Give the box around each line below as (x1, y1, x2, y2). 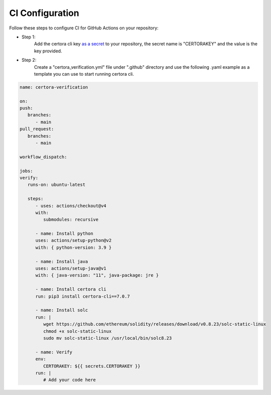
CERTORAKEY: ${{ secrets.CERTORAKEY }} (43, 363, 141, 369)
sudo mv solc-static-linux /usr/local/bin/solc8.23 (43, 335, 172, 341)
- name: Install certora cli (35, 286, 106, 292)
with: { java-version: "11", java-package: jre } (35, 272, 159, 278)
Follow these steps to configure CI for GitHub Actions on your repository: (9, 25, 159, 31)
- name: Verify (35, 349, 73, 355)
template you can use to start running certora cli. (34, 71, 134, 77)
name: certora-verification (19, 84, 88, 90)
